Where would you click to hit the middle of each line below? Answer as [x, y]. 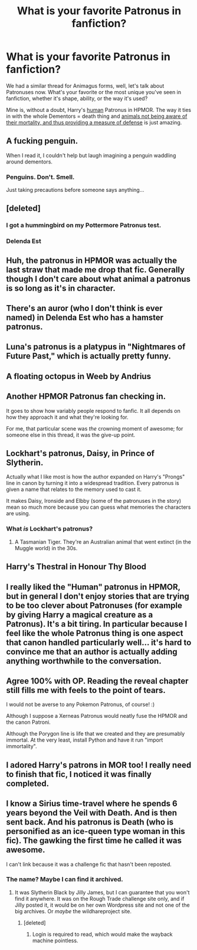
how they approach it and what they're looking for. [67, 417]
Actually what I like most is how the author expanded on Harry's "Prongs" [96, 477]
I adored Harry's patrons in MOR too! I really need [99, 765]
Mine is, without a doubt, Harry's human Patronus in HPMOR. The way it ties [99, 110]
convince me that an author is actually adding [92, 652]
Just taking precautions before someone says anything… [75, 190]
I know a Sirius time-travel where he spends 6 [92, 804]
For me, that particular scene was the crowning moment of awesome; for [95, 428]
